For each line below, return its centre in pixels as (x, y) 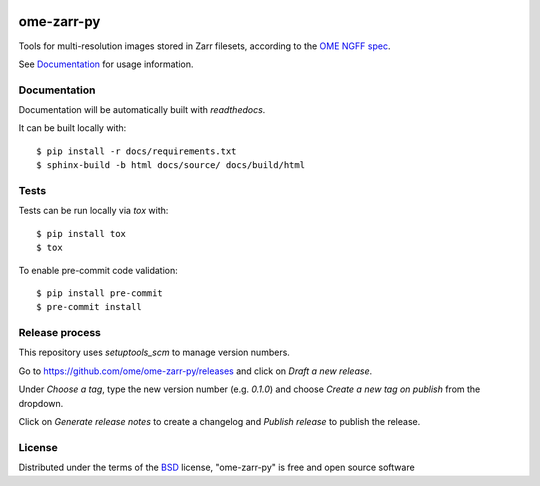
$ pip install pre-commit (100, 293)
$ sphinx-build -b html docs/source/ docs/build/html (170, 165)
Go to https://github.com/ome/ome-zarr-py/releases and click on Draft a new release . (195, 371)
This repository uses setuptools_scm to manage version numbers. (154, 352)
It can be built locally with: (72, 128)
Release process (60, 333)
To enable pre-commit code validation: (98, 270)
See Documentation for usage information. (106, 64)
